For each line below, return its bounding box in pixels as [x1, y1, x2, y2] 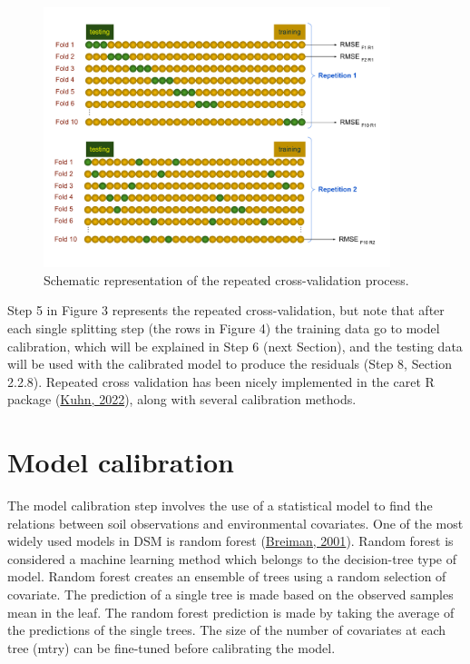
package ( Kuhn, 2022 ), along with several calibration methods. [7, 390, 357, 409]
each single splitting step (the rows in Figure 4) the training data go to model [7, 318, 440, 337]
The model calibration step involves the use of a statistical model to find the [7, 496, 433, 515]
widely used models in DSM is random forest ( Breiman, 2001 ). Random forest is [7, 531, 454, 550]
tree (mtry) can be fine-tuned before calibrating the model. [7, 638, 336, 657]
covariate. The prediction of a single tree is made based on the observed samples [7, 585, 454, 604]
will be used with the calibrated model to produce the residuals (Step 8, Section [7, 354, 452, 373]
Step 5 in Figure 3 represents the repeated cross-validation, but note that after [7, 301, 445, 320]
